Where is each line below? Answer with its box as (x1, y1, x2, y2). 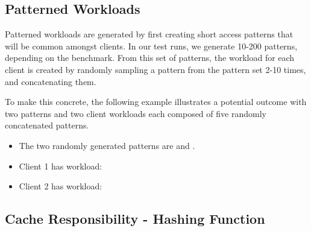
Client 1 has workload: (19, 159, 102, 172)
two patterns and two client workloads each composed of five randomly (5, 107, 266, 119)
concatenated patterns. (5, 119, 89, 131)
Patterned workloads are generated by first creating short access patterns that (5, 28, 294, 40)
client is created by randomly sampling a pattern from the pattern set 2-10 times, (5, 63, 306, 75)
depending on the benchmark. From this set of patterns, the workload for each (5, 51, 295, 64)
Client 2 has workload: (19, 180, 102, 192)
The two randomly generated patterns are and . (19, 139, 195, 151)
